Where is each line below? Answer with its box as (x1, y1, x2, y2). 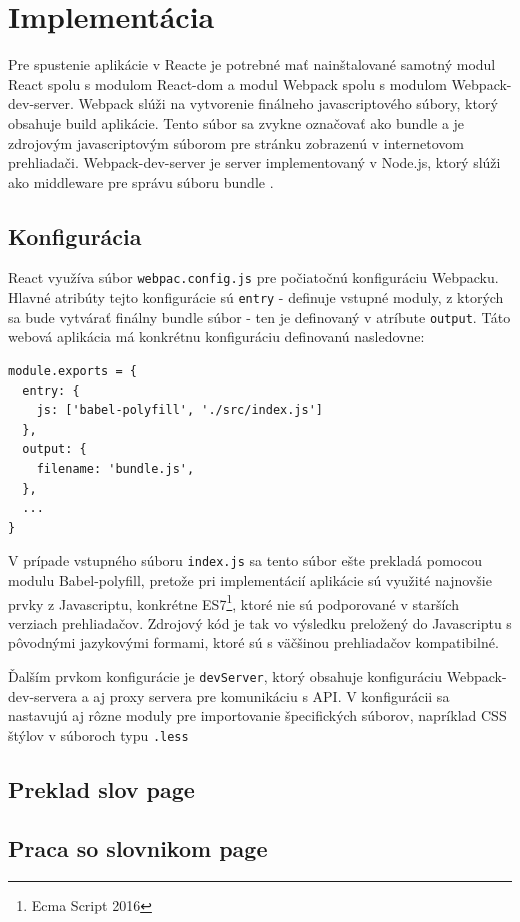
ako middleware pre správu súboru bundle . (8, 171, 274, 192)
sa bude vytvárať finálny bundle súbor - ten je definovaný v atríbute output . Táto (8, 306, 511, 327)
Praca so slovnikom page (8, 832, 268, 863)
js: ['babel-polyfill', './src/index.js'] (36, 403, 323, 418)
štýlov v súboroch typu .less (8, 724, 189, 745)
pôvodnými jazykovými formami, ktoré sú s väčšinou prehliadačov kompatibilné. (8, 632, 499, 653)
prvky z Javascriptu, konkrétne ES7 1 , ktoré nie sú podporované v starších (8, 590, 459, 614)
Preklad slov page (8, 773, 195, 804)
